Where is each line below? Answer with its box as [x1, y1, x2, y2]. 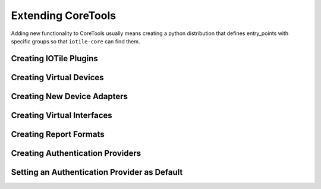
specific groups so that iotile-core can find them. [11, 37, 140, 45]
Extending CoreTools [11, 9, 116, 22]
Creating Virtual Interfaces [11, 110, 112, 120]
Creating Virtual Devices [11, 72, 104, 83]
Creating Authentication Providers [11, 148, 141, 158]
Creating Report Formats [11, 129, 105, 139]
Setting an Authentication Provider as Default [11, 167, 183, 177]
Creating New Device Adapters [11, 91, 128, 101]
